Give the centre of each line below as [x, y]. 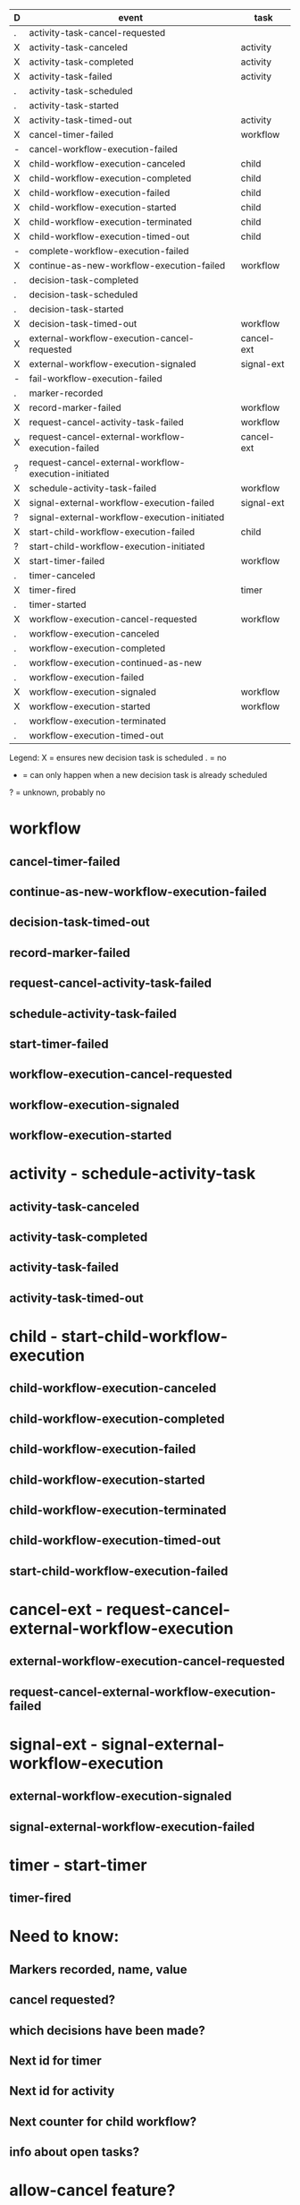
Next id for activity [62, 2091]
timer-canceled [62, 575]
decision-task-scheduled [83, 295]
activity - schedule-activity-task [133, 1174]
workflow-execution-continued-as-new [116, 663]
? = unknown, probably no [57, 792]
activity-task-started [74, 105]
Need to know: [64, 1936]
